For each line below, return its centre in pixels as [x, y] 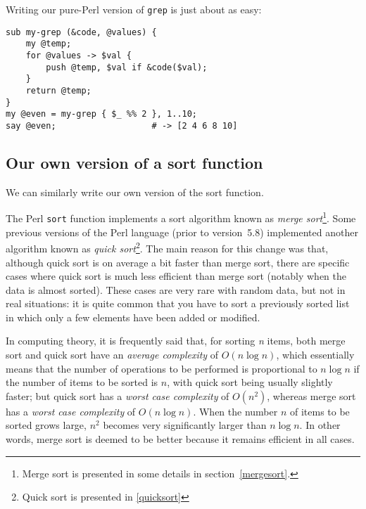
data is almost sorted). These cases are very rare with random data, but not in [176, 289]
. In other [320, 425]
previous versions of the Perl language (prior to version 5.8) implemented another [182, 232]
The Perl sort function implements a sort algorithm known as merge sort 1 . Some [181, 217]
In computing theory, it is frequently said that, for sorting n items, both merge [176, 341]
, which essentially [315, 355]
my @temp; [49, 44]
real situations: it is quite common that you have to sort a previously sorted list [178, 303]
